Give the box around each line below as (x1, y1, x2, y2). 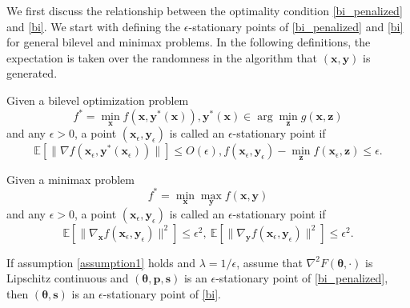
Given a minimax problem (6, 170, 135, 187)
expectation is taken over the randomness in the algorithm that (6, 49, 318, 66)
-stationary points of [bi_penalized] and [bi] (188, 18, 404, 34)
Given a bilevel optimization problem (6, 91, 189, 108)
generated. (6, 65, 58, 82)
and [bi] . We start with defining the (6, 18, 181, 34)
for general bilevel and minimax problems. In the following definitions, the (6, 34, 371, 50)
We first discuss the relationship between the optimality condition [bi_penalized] (6, 2, 403, 18)
